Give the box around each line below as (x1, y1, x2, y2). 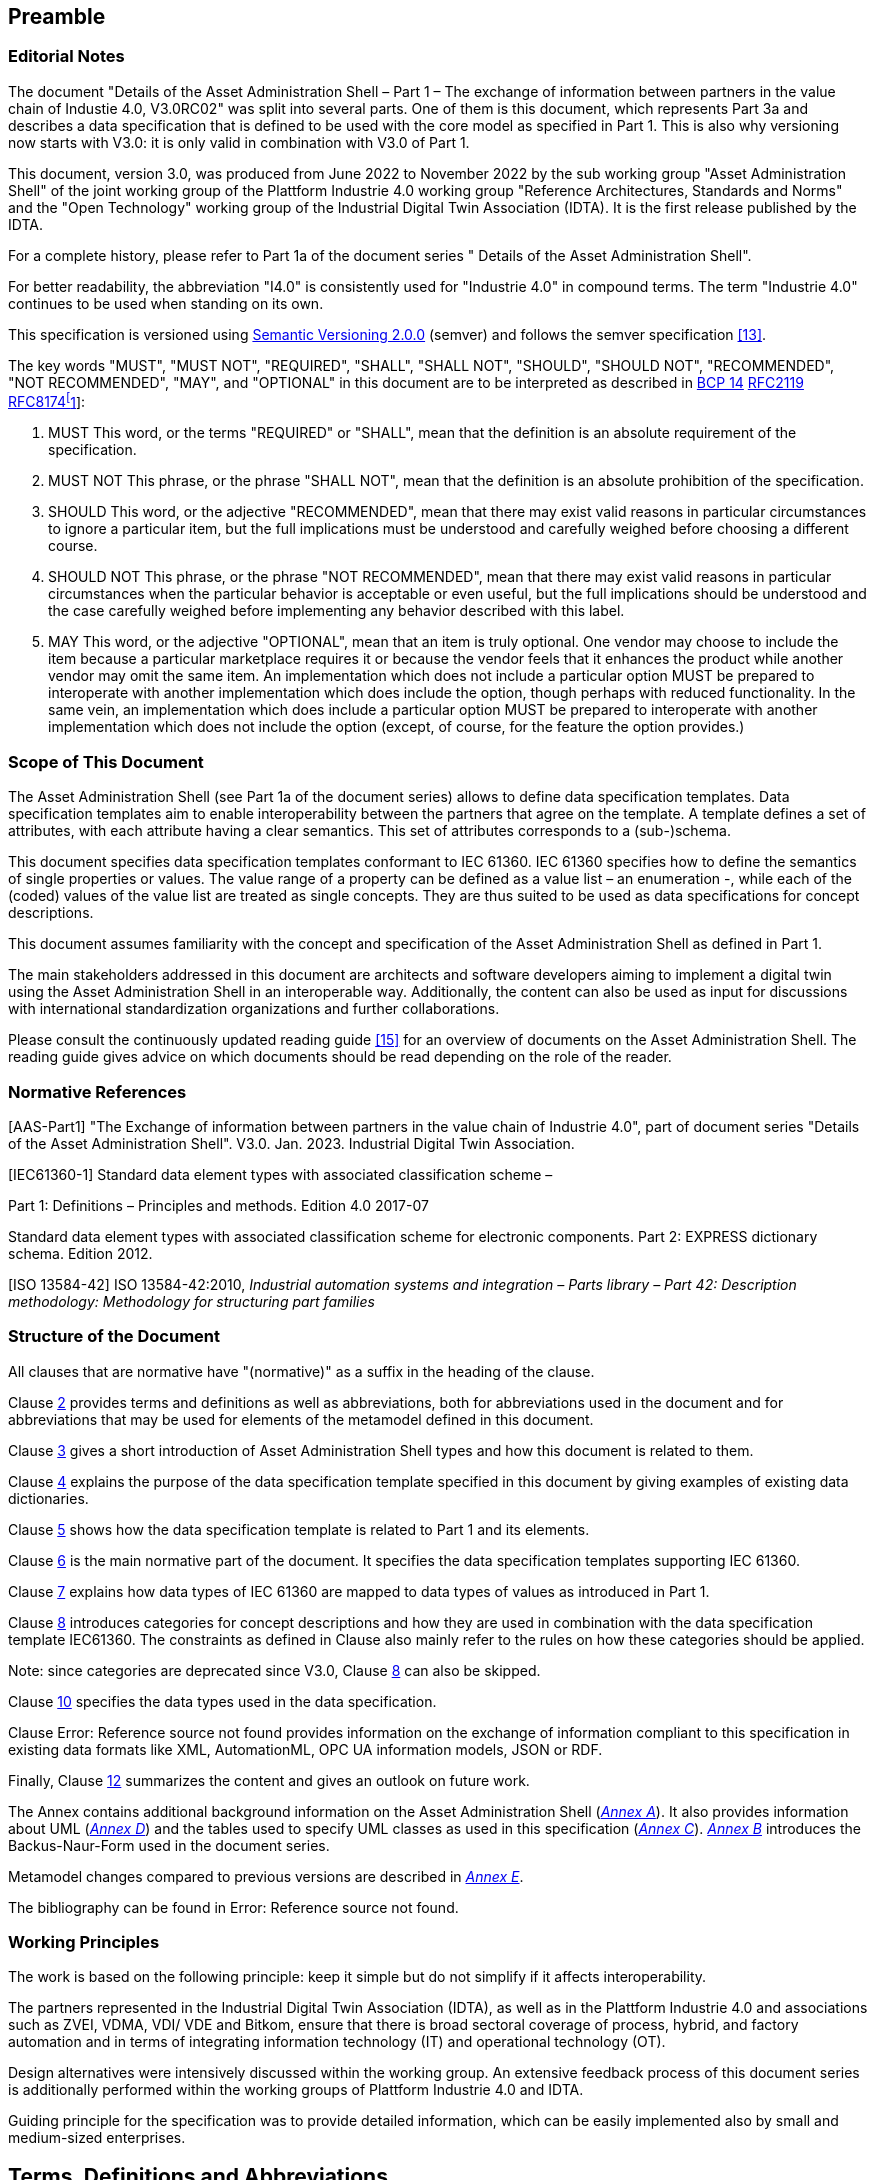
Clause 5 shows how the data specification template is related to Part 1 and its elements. (8, 1520, 590, 1538)
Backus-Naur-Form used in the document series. (8, 1836, 330, 1854)
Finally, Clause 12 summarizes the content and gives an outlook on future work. (8, 1771, 530, 1789)
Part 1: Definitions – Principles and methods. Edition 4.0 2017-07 (8, 1196, 429, 1214)
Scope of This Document (8, 751, 204, 772)
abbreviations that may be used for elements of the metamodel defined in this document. (8, 1410, 594, 1428)
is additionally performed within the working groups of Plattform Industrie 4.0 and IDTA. (8, 2081, 584, 2099)
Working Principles (8, 1932, 160, 1953)
